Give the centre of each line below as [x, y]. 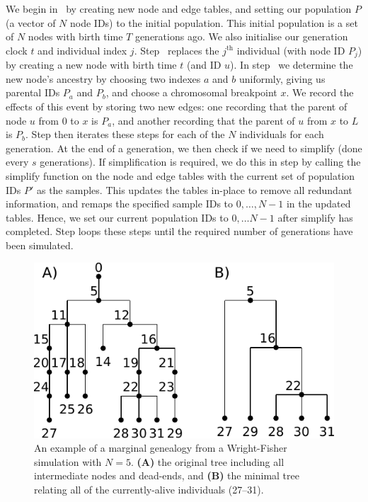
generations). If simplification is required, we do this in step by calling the [200, 162]
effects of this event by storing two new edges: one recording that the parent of [177, 107]
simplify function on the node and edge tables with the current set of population [180, 175]
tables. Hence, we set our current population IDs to [117, 217]
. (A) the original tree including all [207, 461]
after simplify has [315, 217]
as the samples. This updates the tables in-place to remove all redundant [194, 189]
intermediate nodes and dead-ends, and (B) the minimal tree [167, 475]
